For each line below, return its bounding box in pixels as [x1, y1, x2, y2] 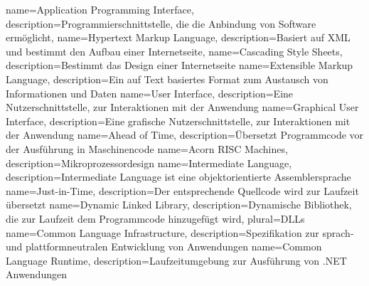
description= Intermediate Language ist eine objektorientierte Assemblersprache [6, 169, 351, 184]
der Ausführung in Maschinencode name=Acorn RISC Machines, [6, 141, 288, 156]
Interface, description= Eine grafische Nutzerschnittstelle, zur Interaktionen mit [6, 113, 351, 128]
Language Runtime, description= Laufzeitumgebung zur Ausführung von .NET [6, 253, 347, 268]
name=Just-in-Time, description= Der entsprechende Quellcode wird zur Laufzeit [6, 183, 359, 198]
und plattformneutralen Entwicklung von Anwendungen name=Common [6, 239, 322, 254]
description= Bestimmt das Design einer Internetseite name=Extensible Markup [6, 58, 353, 73]
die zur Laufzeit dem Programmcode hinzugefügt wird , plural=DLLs [6, 211, 305, 226]
